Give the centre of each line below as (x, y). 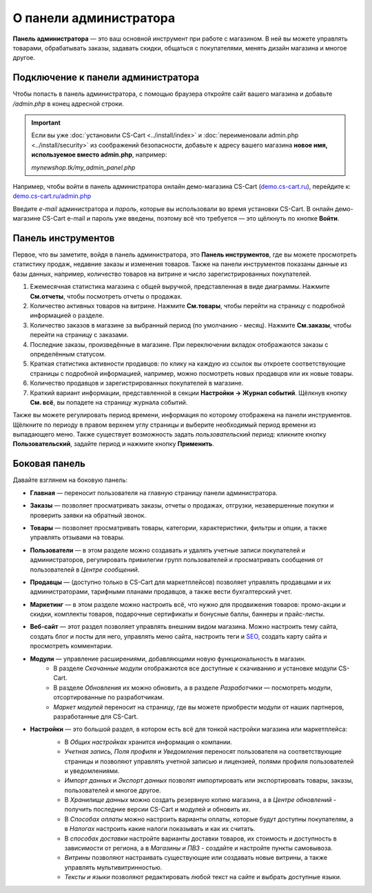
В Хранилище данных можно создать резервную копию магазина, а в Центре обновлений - (200, 800)
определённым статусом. (68, 354)
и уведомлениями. (92, 771)
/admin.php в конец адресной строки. (68, 103)
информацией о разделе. (67, 315)
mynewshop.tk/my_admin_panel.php (83, 167)
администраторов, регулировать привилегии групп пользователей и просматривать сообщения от (177, 560)
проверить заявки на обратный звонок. (88, 515)
